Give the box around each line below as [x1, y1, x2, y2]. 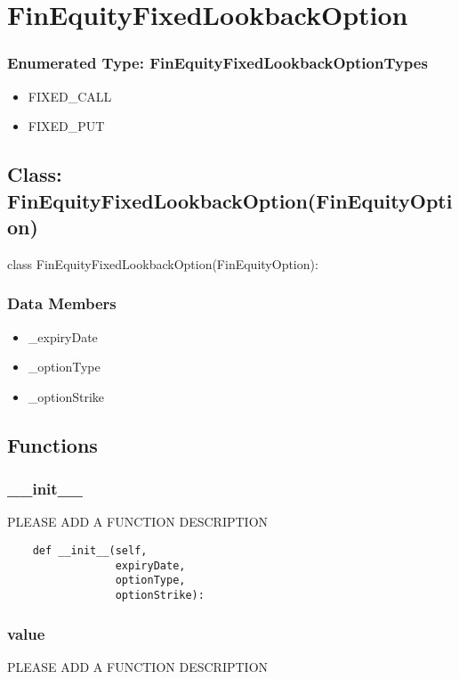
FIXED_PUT [28, 117, 105, 135]
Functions [7, 430, 98, 458]
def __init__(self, [32, 544, 148, 557]
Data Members [7, 292, 117, 315]
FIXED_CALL [28, 86, 112, 105]
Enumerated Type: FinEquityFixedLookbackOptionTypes [7, 52, 428, 74]
